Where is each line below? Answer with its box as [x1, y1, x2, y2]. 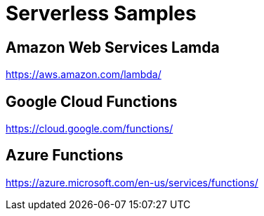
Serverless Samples [6, 1, 197, 25]
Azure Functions [6, 146, 124, 165]
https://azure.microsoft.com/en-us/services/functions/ [6, 176, 258, 189]
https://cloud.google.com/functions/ [6, 122, 173, 135]
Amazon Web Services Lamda [6, 38, 220, 56]
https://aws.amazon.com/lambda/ [6, 68, 161, 81]
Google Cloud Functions [6, 92, 178, 110]
